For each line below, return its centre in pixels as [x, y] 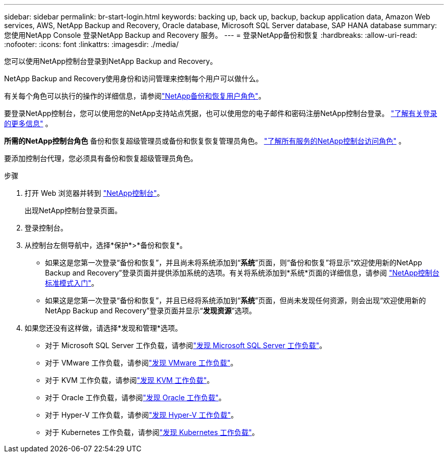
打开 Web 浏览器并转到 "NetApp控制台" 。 [94, 193]
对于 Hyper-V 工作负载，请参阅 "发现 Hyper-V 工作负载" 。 [142, 415]
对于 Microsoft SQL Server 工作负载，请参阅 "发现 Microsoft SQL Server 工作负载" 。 [186, 345]
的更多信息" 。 [28, 123]
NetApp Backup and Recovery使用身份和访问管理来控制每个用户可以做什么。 [134, 78]
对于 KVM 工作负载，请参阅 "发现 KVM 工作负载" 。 [130, 380]
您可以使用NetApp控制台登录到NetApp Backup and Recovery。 [111, 61]
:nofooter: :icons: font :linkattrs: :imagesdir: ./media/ [92, 44]
